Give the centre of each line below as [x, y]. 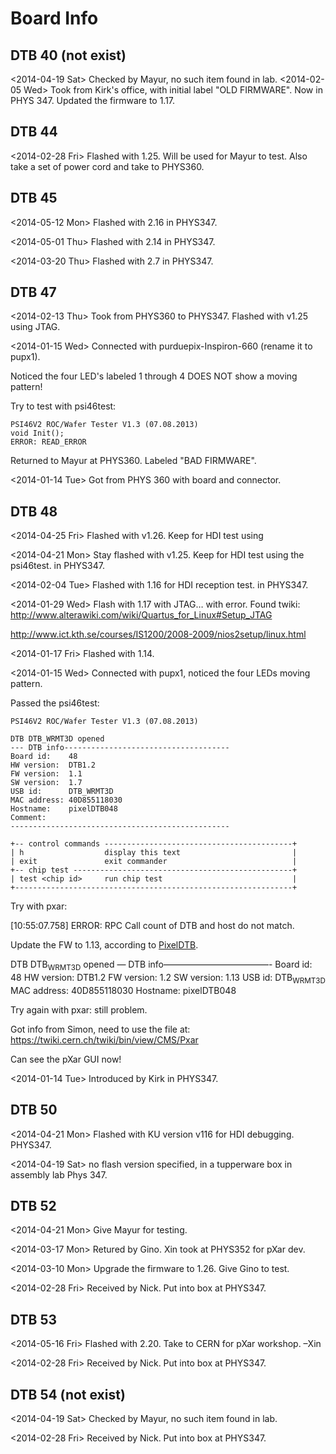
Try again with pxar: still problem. [79, 1009]
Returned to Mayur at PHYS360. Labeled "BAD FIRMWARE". [133, 461]
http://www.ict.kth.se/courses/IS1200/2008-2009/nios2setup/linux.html [158, 634]
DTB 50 [34, 1110]
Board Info [54, 18]
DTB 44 [34, 132]
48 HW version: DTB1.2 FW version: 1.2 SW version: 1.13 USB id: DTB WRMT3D [168, 979]
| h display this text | [154, 853]
